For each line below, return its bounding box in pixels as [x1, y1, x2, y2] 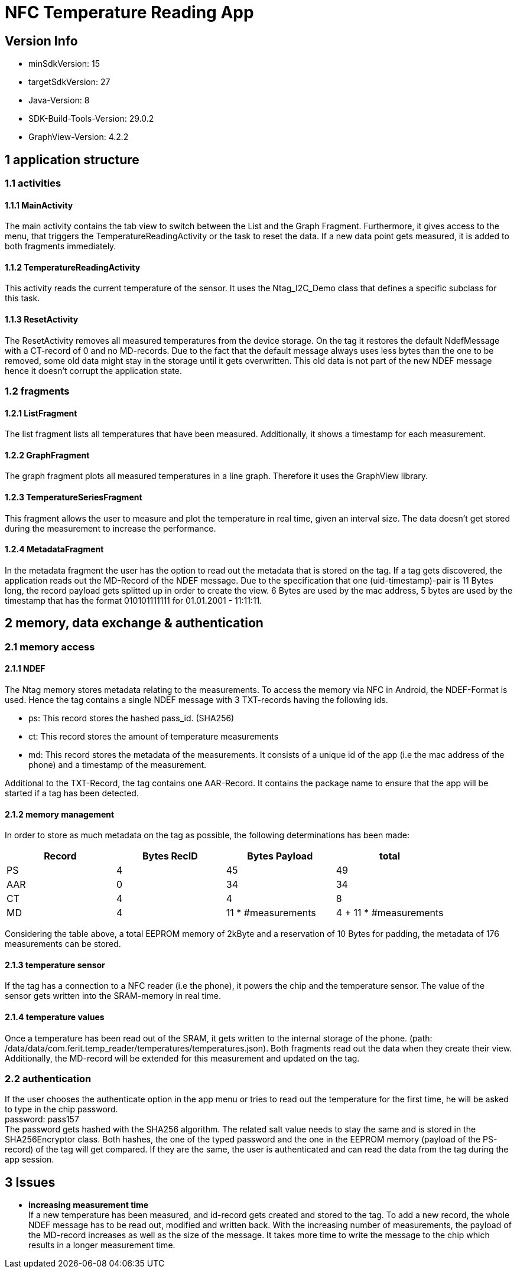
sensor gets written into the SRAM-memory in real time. [5, 991, 222, 1001]
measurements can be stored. [5, 939, 121, 949]
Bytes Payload [247, 850, 313, 862]
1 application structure [5, 152, 139, 167]
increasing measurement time [28, 1200, 149, 1210]
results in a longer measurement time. [28, 1240, 175, 1251]
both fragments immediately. [5, 241, 116, 252]
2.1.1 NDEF [5, 663, 45, 674]
